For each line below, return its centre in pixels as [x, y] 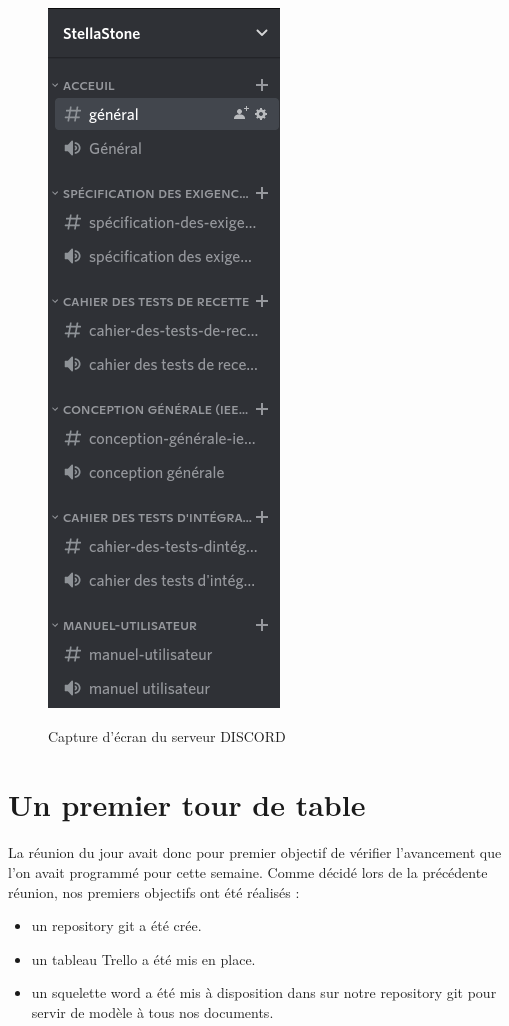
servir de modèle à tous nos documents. [152, 1011]
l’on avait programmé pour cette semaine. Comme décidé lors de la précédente [248, 871]
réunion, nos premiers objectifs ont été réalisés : [154, 891]
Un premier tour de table [187, 804]
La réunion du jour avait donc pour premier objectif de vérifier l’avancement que [255, 852]
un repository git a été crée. [116, 925]
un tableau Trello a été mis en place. [143, 958]
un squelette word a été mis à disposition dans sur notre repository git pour [264, 992]
